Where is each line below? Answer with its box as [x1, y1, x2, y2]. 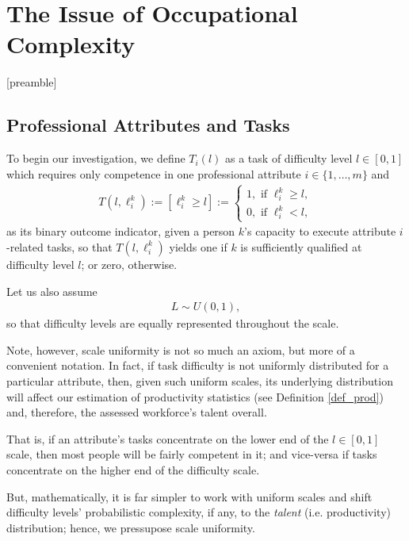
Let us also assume [6, 282, 97, 299]
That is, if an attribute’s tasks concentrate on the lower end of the [6, 430, 329, 447]
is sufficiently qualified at [240, 238, 362, 255]
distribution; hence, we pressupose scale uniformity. [6, 519, 255, 535]
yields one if [169, 238, 227, 255]
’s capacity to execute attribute [244, 223, 396, 240]
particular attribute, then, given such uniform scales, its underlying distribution [6, 372, 393, 389]
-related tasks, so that [6, 238, 113, 255]
